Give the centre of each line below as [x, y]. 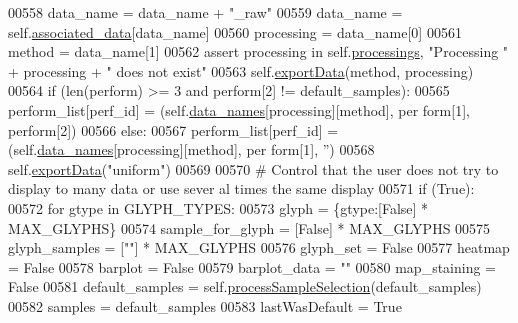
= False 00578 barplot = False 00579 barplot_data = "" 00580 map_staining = [252, 266]
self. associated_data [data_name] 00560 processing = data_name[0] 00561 [235, 31]
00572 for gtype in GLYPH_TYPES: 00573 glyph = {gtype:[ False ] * [218, 207]
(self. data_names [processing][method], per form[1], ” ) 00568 [191, 149]
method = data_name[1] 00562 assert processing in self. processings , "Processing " [258, 51]
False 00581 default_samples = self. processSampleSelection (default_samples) [245, 286]
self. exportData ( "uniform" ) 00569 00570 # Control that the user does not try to [253, 168]
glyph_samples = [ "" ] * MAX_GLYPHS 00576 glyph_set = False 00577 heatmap [259, 247]
